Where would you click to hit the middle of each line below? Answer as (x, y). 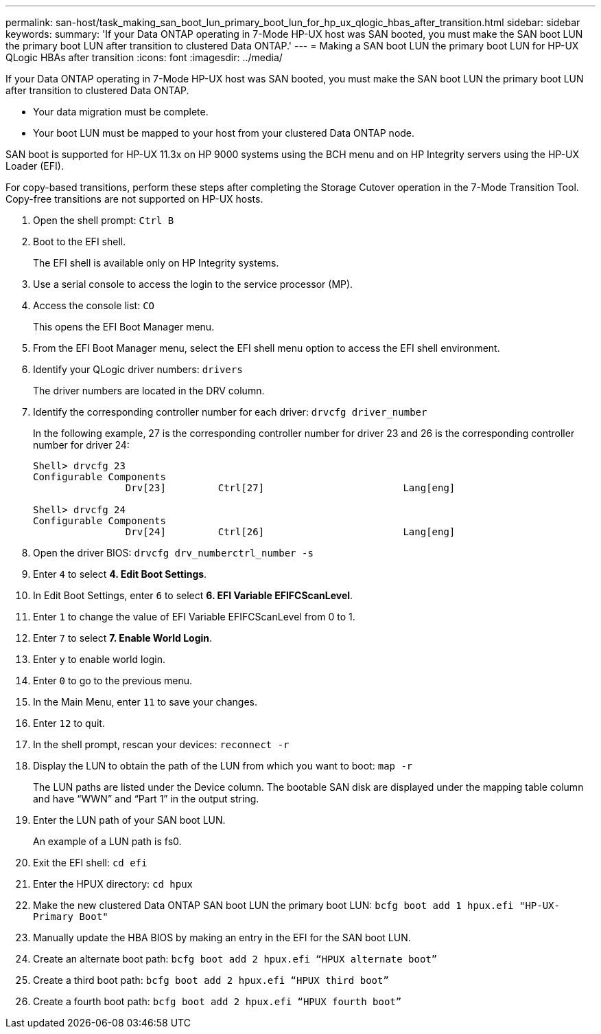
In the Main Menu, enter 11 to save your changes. (145, 702)
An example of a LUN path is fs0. (107, 841)
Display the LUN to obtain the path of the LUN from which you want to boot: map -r (223, 766)
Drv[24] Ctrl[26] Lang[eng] (290, 532)
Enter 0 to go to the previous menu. (113, 681)
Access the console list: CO (94, 305)
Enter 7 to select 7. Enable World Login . (123, 638)
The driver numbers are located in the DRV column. (149, 391)
